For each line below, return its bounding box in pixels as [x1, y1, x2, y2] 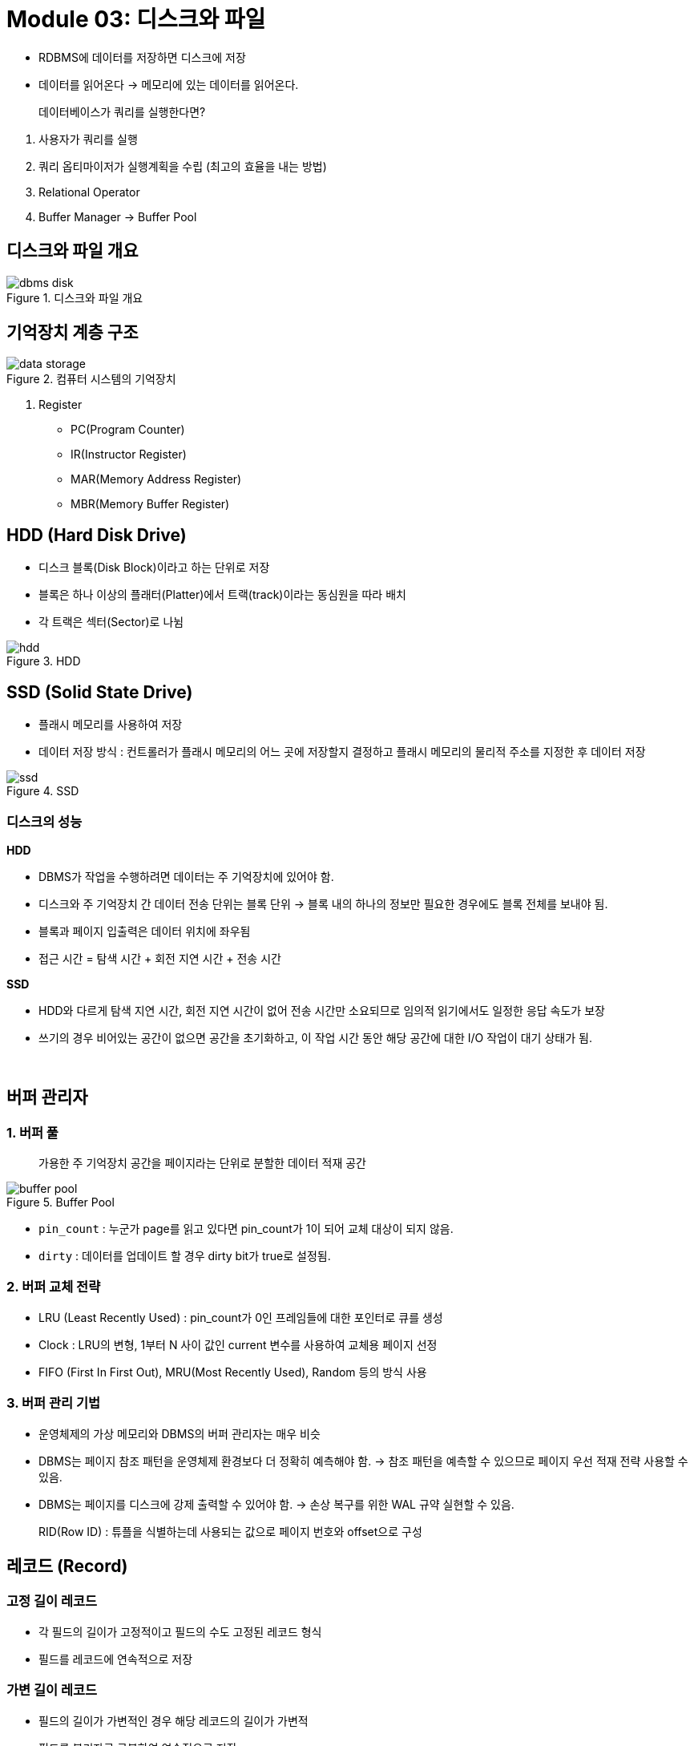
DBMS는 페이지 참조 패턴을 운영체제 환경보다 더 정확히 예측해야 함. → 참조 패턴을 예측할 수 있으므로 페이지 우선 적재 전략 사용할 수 [38, 1453, 688, 1468]
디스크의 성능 [6, 813, 83, 830]
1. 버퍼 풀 [6, 1124, 59, 1141]
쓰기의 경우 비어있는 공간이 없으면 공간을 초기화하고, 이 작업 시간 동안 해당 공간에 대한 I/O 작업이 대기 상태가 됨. [38, 1030, 592, 1045]
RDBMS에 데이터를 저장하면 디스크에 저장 [38, 50, 246, 64]
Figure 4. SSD [6, 784, 79, 798]
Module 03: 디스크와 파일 [6, 6, 266, 33]
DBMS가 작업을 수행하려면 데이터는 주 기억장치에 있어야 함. [38, 869, 334, 883]
